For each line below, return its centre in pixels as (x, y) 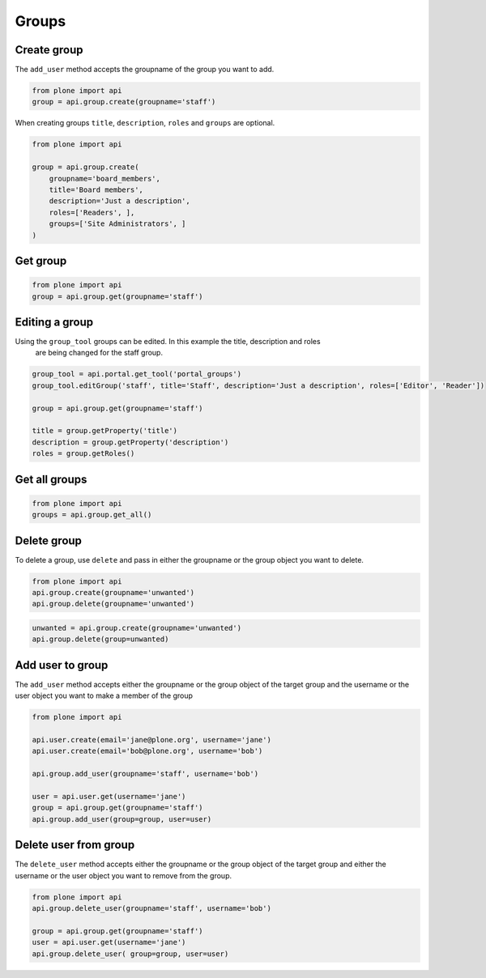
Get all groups (51, 479)
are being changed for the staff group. (99, 353)
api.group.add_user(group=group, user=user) (122, 819)
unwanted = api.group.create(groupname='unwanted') (137, 628)
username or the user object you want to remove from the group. (124, 875)
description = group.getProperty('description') (130, 442)
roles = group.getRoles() (83, 454)
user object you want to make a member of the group (104, 695)
